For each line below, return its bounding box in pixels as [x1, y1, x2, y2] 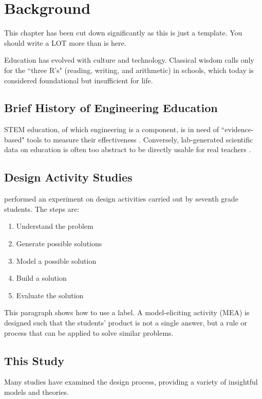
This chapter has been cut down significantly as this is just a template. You [4, 27, 242, 38]
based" [4, 134, 25, 144]
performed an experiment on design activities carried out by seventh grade [4, 193, 238, 204]
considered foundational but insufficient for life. [4, 75, 153, 85]
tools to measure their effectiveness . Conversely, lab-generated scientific [27, 134, 253, 144]
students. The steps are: [4, 203, 80, 214]
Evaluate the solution [16, 289, 84, 300]
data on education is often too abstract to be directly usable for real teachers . [4, 144, 251, 155]
